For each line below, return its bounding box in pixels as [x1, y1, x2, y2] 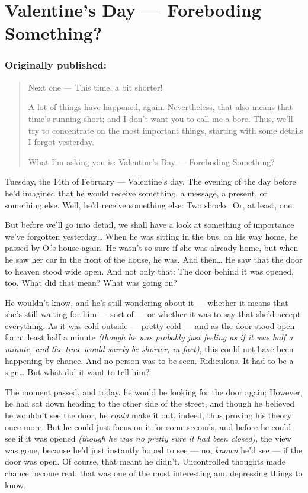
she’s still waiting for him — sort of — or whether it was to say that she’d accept [5, 308, 301, 320]
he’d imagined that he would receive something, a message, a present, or [5, 186, 267, 199]
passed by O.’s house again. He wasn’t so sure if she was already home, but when [5, 241, 299, 254]
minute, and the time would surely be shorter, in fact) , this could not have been [5, 343, 294, 355]
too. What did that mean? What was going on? [5, 276, 177, 289]
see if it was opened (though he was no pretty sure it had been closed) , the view [5, 432, 291, 444]
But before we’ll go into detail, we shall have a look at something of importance [5, 218, 294, 231]
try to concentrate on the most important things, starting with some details [28, 124, 303, 136]
